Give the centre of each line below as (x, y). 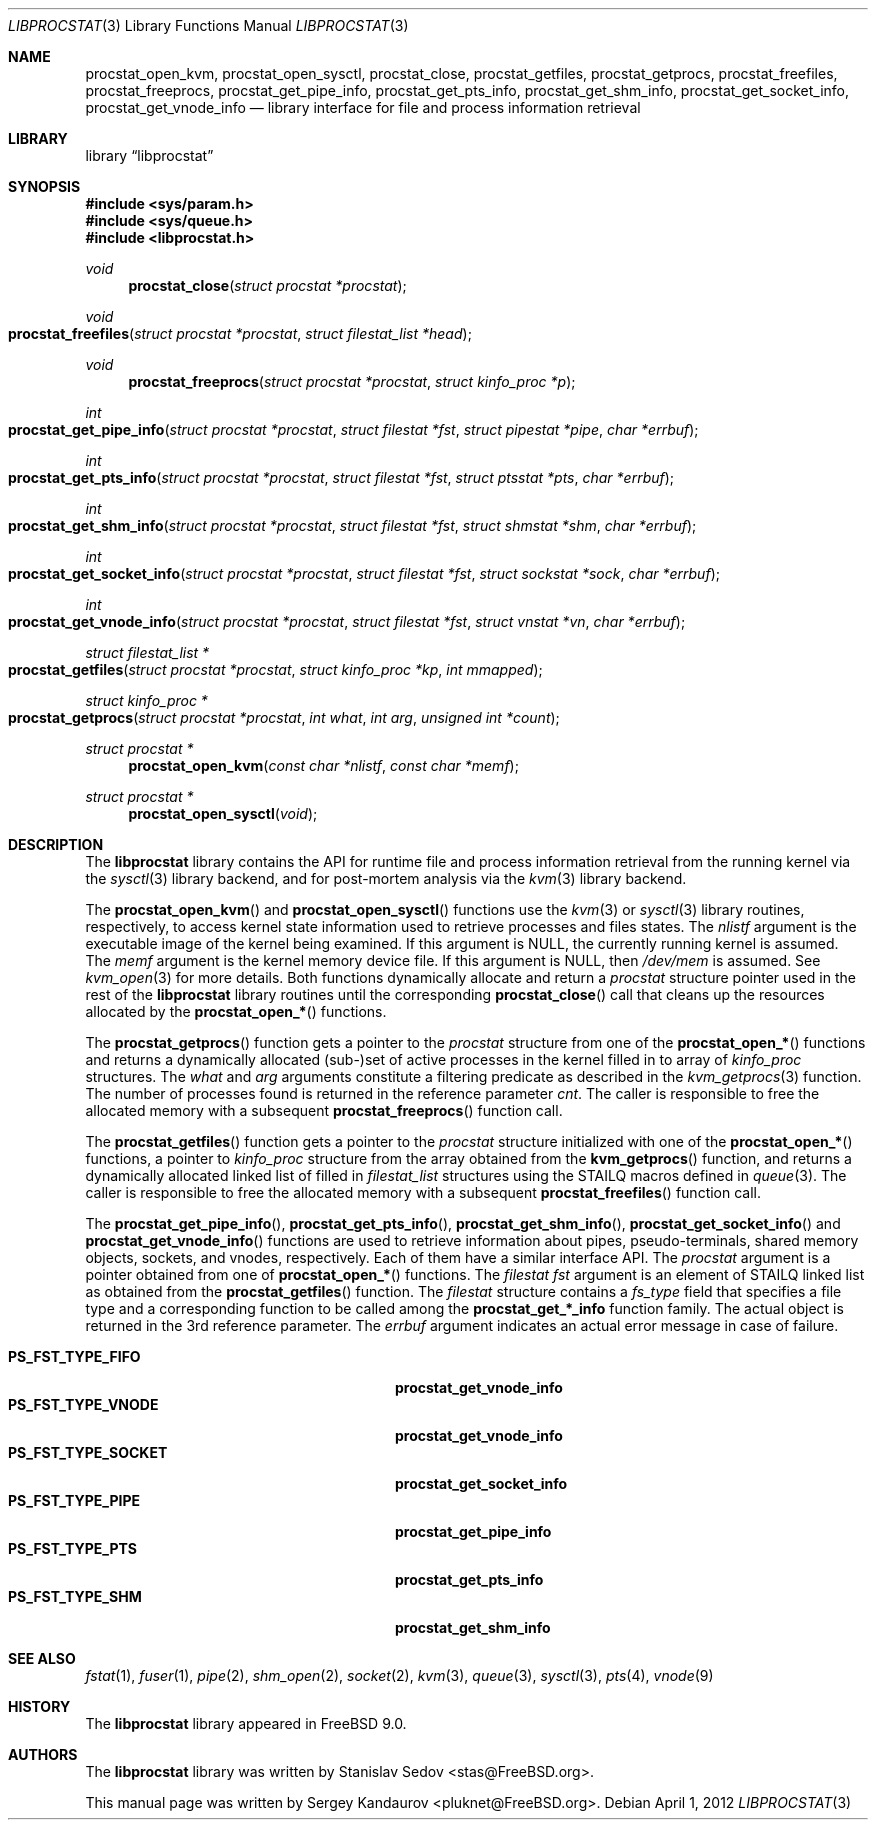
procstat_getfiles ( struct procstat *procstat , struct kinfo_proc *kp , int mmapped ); (275, 669)
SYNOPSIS (44, 186)
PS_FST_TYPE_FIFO (74, 1356)
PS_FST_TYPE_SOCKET (88, 1452)
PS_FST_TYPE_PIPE (74, 1500)
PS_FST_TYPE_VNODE (83, 1404)
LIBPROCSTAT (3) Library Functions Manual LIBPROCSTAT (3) (208, 25)
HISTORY (39, 1706)
